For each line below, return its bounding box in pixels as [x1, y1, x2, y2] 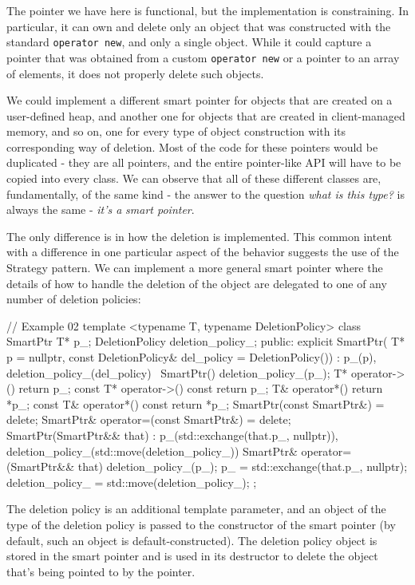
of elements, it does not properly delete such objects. [6, 65, 264, 81]
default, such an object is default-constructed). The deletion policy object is [6, 532, 377, 548]
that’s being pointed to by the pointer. [6, 563, 196, 579]
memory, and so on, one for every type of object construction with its [6, 123, 346, 140]
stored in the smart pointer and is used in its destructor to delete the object [6, 547, 378, 564]
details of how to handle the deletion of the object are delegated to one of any [6, 275, 387, 291]
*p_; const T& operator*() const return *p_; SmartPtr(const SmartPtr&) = [6, 395, 385, 412]
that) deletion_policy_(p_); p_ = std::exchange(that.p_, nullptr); [77, 458, 408, 475]
